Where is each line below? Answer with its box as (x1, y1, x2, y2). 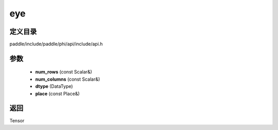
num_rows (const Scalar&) (35, 69, 92, 75)
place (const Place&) (35, 90, 80, 97)
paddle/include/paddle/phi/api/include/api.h (9, 41, 103, 47)
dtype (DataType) (35, 83, 73, 89)
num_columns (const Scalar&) (35, 76, 100, 82)
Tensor (9, 117, 25, 123)
